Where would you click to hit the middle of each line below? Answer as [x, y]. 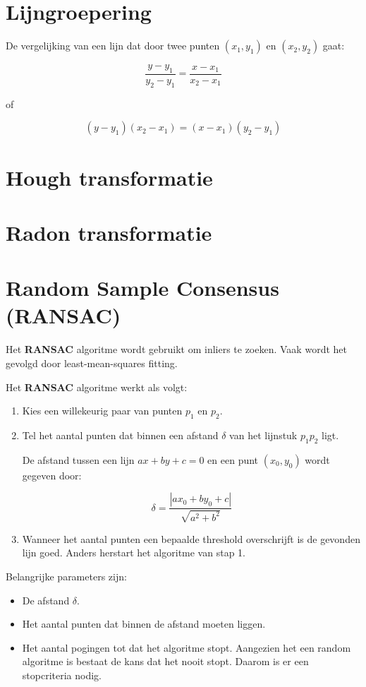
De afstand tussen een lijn [78, 459]
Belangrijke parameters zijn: [66, 576]
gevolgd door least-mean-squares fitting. [92, 363]
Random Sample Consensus [142, 288]
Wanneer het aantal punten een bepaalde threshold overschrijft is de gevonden [191, 538]
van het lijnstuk [263, 435]
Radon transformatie [109, 232]
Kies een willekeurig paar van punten [102, 411]
